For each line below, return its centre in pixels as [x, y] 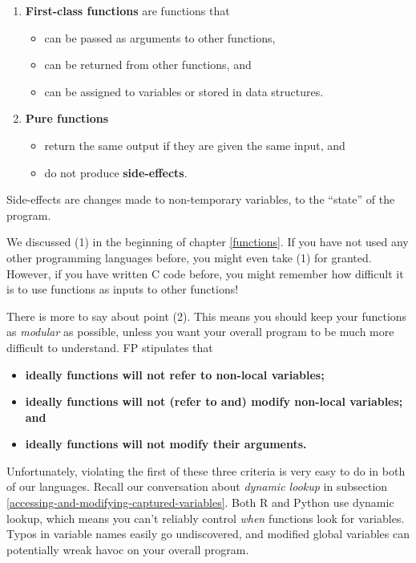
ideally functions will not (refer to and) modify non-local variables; [214, 401]
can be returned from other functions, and [148, 65]
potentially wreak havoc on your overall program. [128, 549]
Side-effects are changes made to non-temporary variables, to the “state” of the [201, 199]
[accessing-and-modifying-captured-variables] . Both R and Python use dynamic [200, 502]
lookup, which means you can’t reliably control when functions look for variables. [206, 518]
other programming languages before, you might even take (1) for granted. [189, 257]
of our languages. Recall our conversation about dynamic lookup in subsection [197, 486]
